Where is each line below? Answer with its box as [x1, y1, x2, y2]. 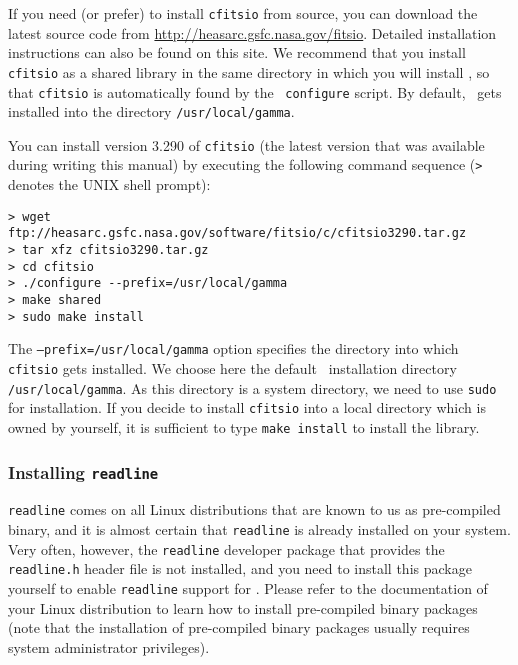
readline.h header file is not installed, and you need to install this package [8, 558, 472, 579]
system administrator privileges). [8, 636, 210, 657]
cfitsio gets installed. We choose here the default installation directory [8, 357, 457, 378]
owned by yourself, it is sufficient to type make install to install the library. [8, 416, 480, 437]
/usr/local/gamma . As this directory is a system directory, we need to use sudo [8, 377, 497, 398]
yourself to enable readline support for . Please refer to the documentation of [8, 578, 488, 598]
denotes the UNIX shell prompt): [8, 174, 211, 195]
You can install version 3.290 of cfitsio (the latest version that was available [8, 134, 485, 155]
